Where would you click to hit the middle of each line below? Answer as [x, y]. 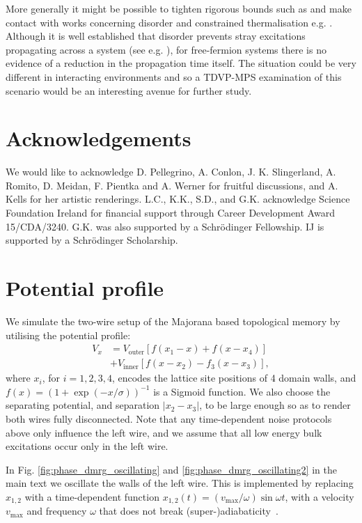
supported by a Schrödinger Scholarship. [92, 240]
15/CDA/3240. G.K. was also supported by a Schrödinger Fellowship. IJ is [165, 226]
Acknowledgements [99, 138]
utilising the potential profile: [68, 335]
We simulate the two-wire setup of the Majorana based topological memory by [173, 321]
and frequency [57, 511]
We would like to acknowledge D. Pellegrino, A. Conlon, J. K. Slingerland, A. [171, 172]
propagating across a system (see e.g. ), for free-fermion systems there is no [166, 49]
